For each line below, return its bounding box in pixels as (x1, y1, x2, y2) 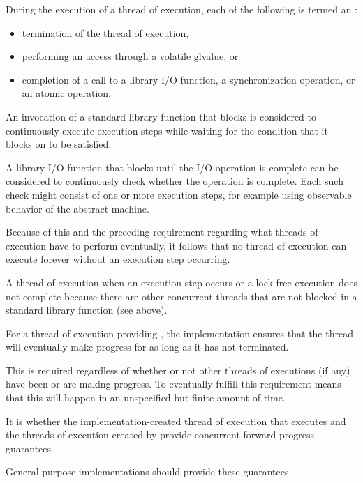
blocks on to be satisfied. (6, 137, 112, 151)
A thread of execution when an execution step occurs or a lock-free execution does (6, 275, 357, 289)
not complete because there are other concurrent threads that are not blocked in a (6, 289, 357, 303)
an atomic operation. (22, 86, 112, 100)
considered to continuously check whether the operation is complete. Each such (6, 174, 343, 188)
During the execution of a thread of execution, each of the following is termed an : (6, 2, 357, 16)
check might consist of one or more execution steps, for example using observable (6, 187, 352, 201)
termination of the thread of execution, (22, 25, 189, 40)
